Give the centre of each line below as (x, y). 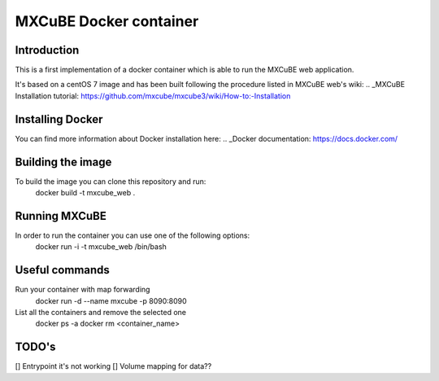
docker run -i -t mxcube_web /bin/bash (101, 247)
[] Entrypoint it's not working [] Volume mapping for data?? (113, 366)
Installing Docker (59, 119)
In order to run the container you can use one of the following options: (133, 235)
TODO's (35, 347)
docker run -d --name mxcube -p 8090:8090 (111, 300)
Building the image (63, 162)
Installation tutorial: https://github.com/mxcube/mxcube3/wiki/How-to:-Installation (153, 96)
